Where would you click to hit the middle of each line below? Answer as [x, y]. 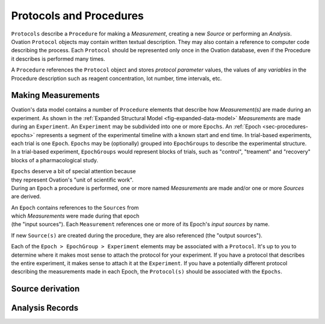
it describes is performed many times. [58, 59]
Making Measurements [55, 95]
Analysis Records [45, 308]
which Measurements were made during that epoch [75, 216]
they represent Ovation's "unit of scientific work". [72, 180]
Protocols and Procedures [78, 16]
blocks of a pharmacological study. [55, 160]
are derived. [26, 197]
